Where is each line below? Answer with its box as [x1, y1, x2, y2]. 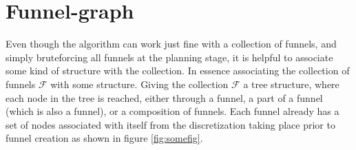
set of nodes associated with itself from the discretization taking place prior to [6, 117, 335, 131]
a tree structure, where [243, 76, 339, 91]
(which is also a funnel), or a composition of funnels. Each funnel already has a [6, 104, 339, 118]
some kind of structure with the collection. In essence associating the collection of [6, 63, 350, 78]
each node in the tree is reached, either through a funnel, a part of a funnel [6, 90, 323, 105]
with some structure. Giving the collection [50, 76, 229, 91]
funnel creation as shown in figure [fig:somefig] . [6, 131, 203, 145]
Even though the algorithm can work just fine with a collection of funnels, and [6, 36, 337, 51]
